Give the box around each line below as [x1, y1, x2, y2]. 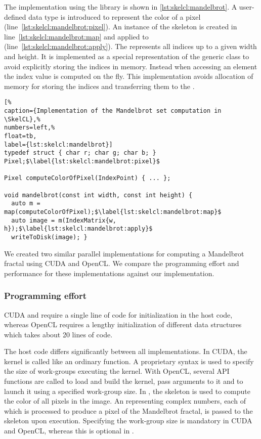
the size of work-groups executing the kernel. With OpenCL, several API [4, 366, 230, 376]
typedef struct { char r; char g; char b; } [4, 149, 156, 157]
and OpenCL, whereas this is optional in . [4, 425, 134, 436]
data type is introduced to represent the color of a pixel [28, 11, 201, 22]
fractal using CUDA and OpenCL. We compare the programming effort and [4, 258, 239, 269]
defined [4, 11, 26, 22]
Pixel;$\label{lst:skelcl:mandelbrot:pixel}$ [4, 157, 160, 165]
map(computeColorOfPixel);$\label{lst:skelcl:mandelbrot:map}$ [4, 208, 222, 215]
